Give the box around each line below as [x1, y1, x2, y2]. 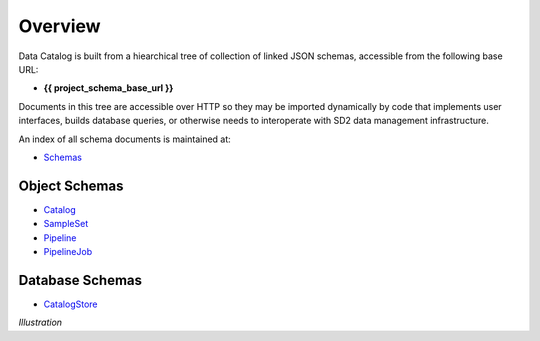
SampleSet [43, 218, 89, 230]
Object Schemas [18, 177, 124, 194]
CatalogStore [43, 298, 98, 310]
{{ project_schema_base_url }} [43, 82, 174, 94]
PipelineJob [43, 245, 93, 257]
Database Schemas [18, 271, 143, 289]
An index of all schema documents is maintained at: [18, 133, 232, 145]
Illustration [18, 316, 63, 329]
